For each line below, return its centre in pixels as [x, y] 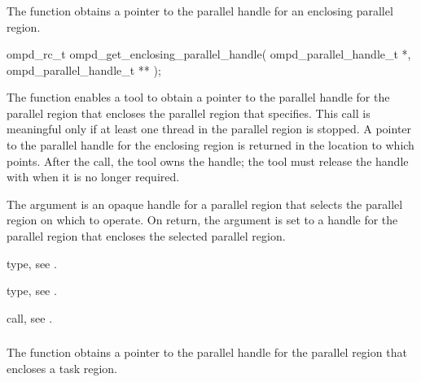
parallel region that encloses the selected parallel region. [146, 236]
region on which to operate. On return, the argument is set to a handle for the [202, 220]
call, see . [30, 317]
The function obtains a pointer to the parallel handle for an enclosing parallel [200, 10]
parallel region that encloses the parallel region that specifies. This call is [189, 113]
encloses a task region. [62, 368]
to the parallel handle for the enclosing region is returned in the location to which [210, 145]
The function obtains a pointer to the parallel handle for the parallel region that [207, 352]
